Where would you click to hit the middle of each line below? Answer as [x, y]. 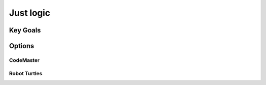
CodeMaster [24, 60]
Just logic [30, 13]
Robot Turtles [26, 73]
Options [22, 46]
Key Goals [25, 30]
